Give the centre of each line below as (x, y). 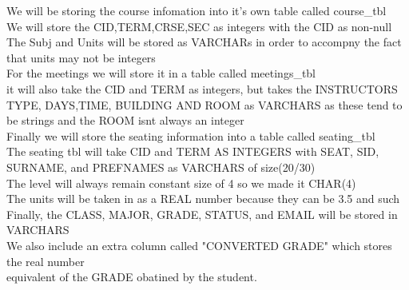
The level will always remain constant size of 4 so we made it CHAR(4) (181, 183)
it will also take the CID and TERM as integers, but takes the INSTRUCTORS (202, 88)
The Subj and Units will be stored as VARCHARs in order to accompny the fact (204, 42)
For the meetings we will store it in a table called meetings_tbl (161, 73)
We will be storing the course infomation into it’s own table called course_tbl (197, 10)
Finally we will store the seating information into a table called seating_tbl (191, 135)
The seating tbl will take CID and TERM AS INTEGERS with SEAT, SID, (193, 151)
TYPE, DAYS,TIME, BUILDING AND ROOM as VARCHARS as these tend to (204, 104)
